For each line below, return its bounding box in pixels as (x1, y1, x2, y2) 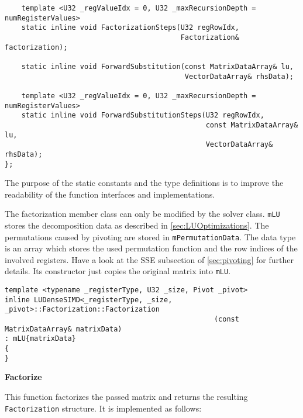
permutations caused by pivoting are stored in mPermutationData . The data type (5, 230, 296, 243)
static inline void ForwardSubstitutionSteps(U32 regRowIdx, (21, 111, 264, 120)
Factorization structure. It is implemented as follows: (5, 402, 202, 414)
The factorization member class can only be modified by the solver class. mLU (5, 208, 280, 220)
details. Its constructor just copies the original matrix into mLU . (5, 265, 231, 277)
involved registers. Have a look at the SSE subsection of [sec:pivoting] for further (5, 253, 294, 265)
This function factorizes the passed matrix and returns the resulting (5, 390, 248, 402)
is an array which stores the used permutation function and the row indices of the (5, 242, 298, 254)
